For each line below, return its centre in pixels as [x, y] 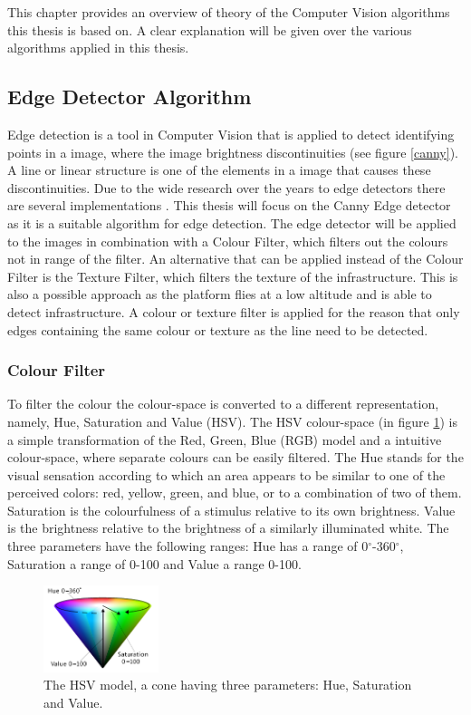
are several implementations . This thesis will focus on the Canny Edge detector [229, 205]
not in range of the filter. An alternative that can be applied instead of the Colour [235, 259]
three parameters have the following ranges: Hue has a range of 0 [188, 546]
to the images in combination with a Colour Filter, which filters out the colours [228, 241]
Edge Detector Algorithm [130, 97]
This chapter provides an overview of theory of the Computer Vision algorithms [229, 12]
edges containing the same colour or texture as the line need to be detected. [218, 329]
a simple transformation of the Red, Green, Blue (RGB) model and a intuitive [225, 439]
